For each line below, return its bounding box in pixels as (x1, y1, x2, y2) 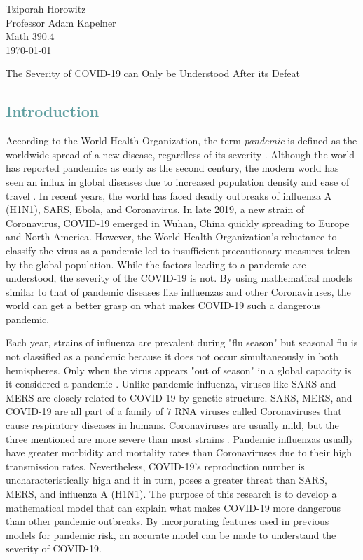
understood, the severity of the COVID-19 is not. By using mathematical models (6, 271, 352, 285)
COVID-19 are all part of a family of (6, 404, 164, 418)
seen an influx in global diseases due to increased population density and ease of (6, 174, 350, 189)
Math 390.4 (6, 29, 55, 43)
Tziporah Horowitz (6, 1, 86, 15)
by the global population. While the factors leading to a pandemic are (6, 257, 306, 271)
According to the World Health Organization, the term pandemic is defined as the (6, 133, 357, 148)
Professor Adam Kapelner (6, 15, 116, 29)
